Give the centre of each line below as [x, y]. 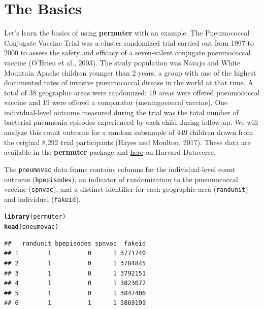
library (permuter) [35, 217]
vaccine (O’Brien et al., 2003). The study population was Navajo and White [122, 62]
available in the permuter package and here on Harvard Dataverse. [110, 152]
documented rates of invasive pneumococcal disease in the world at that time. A [129, 82]
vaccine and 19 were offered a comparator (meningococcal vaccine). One [116, 102]
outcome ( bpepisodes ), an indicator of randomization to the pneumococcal [121, 179]
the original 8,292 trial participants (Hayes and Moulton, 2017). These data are [127, 142]
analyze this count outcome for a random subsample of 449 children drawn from [129, 132]
